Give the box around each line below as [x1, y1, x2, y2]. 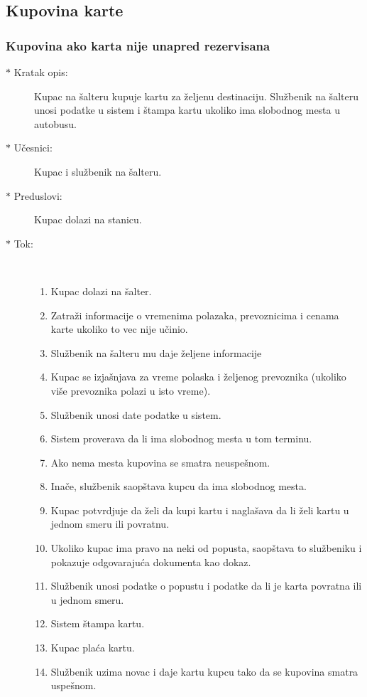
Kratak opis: [13, 65, 68, 79]
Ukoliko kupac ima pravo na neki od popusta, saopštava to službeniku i [50, 541, 362, 555]
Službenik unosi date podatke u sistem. [50, 407, 221, 422]
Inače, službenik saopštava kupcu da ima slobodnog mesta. [50, 479, 307, 494]
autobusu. [34, 116, 77, 131]
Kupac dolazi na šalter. [50, 283, 152, 298]
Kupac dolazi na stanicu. [34, 212, 142, 227]
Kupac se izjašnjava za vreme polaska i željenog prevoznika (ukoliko [50, 369, 346, 384]
